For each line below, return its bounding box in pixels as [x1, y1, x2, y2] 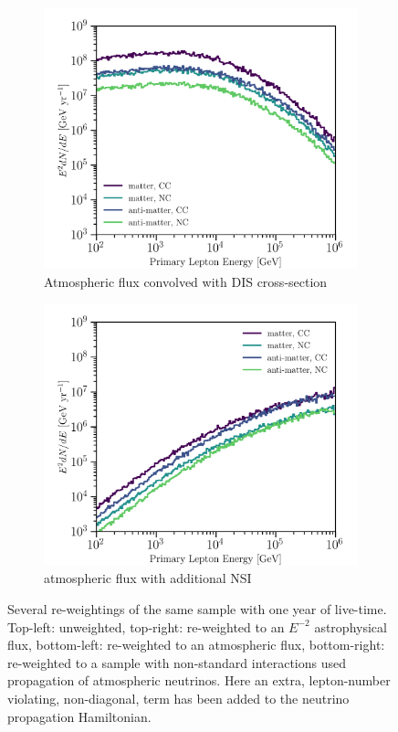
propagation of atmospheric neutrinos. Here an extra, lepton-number [7, 671, 391, 690]
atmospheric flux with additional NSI [44, 568, 252, 588]
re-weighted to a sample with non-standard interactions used [7, 652, 347, 672]
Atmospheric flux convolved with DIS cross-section [44, 271, 328, 291]
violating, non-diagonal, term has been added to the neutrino [7, 689, 350, 708]
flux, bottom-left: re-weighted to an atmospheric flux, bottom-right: [7, 635, 385, 654]
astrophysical [314, 617, 387, 636]
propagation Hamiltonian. [7, 706, 152, 726]
